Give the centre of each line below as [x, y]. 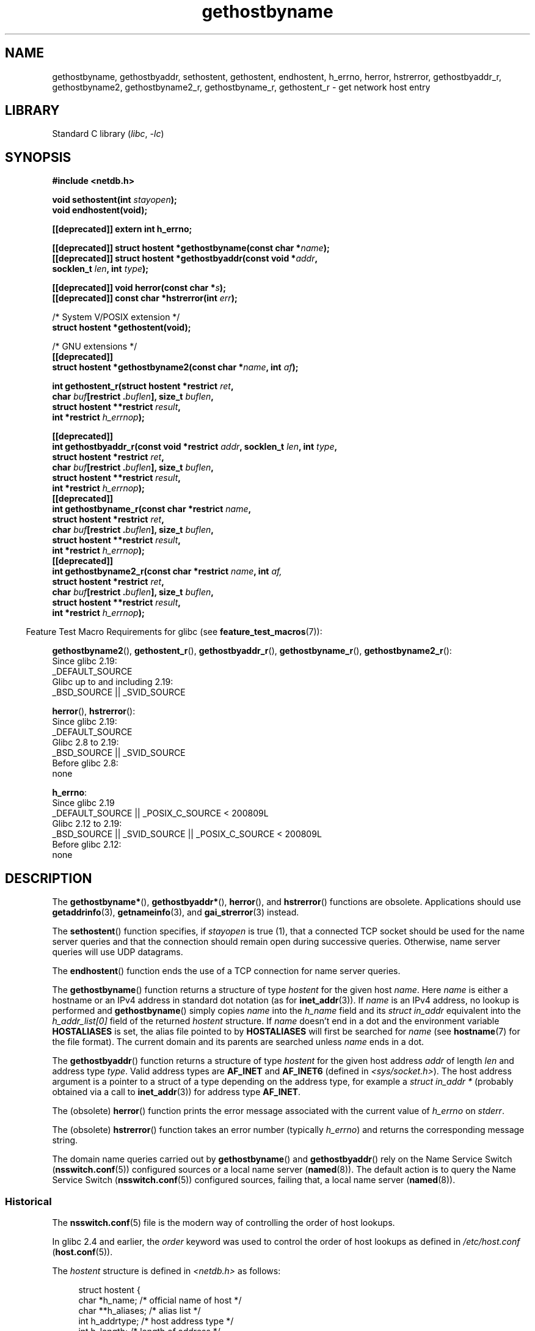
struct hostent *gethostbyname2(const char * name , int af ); [175, 367]
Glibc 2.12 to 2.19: [87, 824]
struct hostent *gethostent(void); [122, 328]
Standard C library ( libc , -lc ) [108, 134]
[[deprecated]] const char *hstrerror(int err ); [145, 298]
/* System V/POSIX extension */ [116, 317]
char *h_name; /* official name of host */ [160, 1300]
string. [65, 1140]
